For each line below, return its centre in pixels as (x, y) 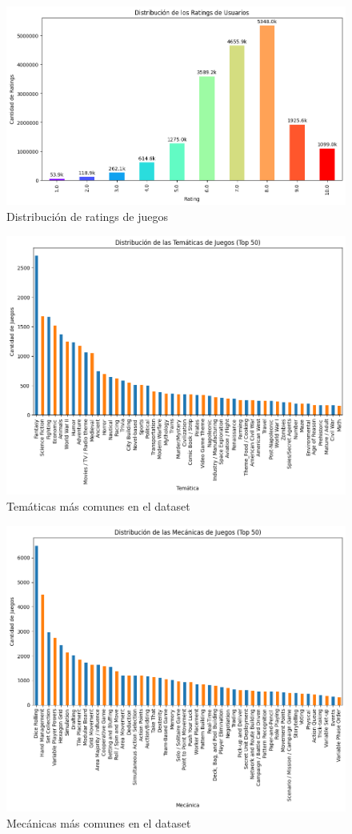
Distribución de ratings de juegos (87, 216)
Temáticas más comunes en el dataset (98, 505)
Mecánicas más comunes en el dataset (99, 822)
